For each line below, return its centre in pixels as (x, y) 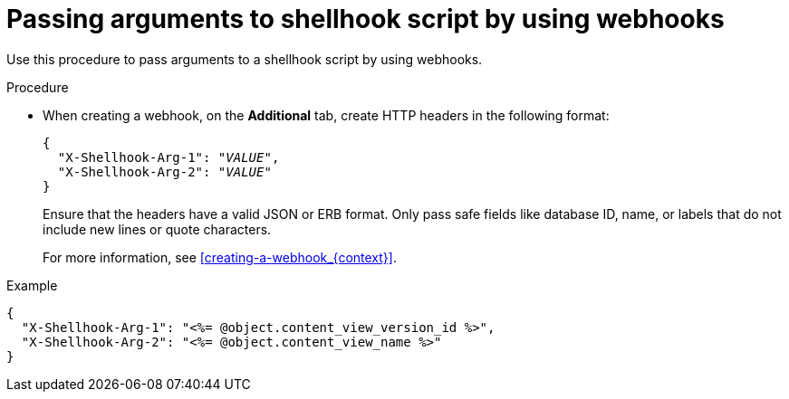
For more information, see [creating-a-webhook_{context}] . (220, 257)
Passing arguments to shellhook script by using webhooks (366, 19)
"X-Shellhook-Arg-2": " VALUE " (164, 171)
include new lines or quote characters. (157, 229)
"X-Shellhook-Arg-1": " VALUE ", (168, 157)
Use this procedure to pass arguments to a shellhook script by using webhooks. (245, 59)
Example (32, 285)
